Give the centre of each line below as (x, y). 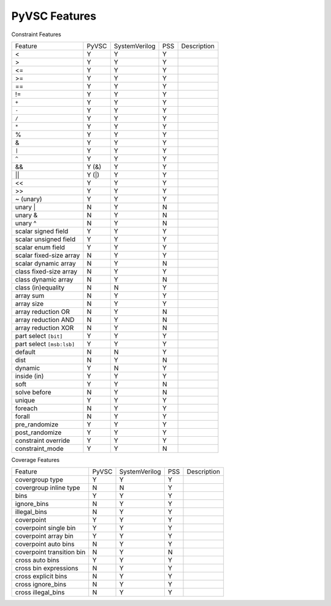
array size (29, 304)
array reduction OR (42, 312)
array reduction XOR (44, 328)
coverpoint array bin (44, 536)
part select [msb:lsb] (45, 343)
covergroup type (39, 480)
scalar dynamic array (45, 263)
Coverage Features (36, 459)
